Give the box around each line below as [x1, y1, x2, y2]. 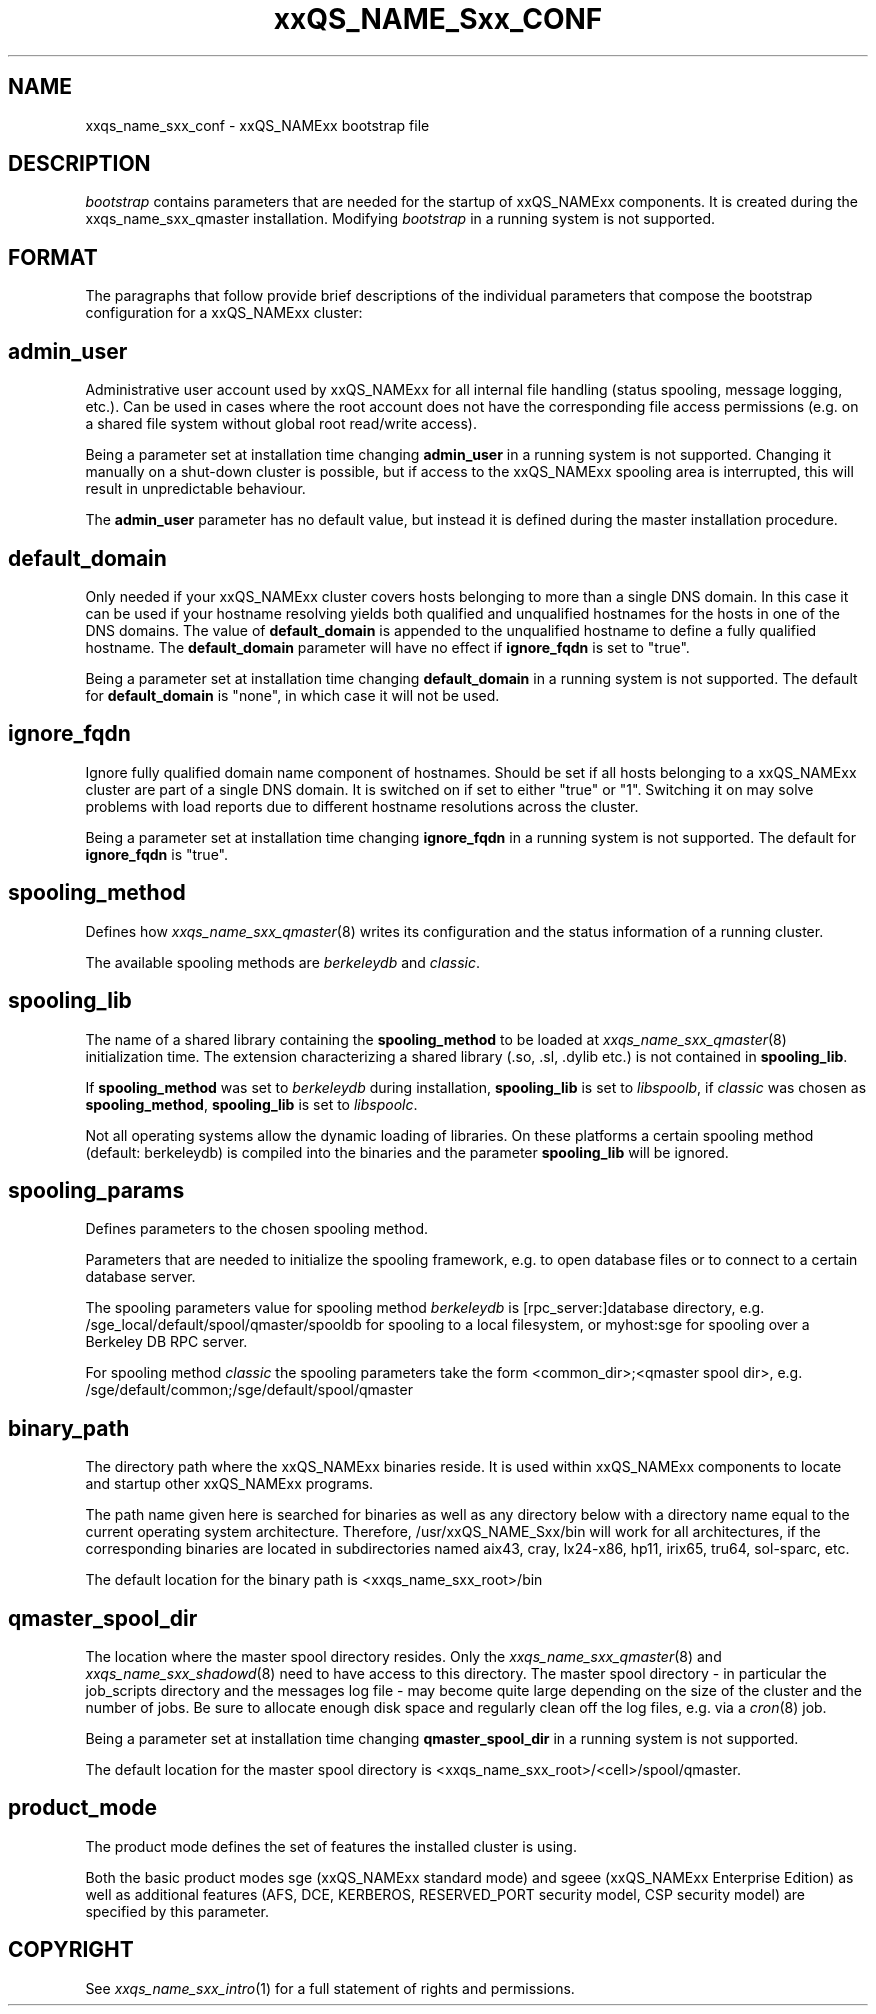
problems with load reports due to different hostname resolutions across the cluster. [85, 797, 639, 815]
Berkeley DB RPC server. [85, 1333, 248, 1351]
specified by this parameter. [85, 1902, 269, 1920]
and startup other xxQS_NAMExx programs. [85, 1475, 374, 1493]
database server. [85, 1268, 196, 1286]
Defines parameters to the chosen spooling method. [85, 1220, 429, 1238]
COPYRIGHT [8, 1937, 134, 1963]
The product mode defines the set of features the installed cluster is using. [85, 1837, 577, 1855]
